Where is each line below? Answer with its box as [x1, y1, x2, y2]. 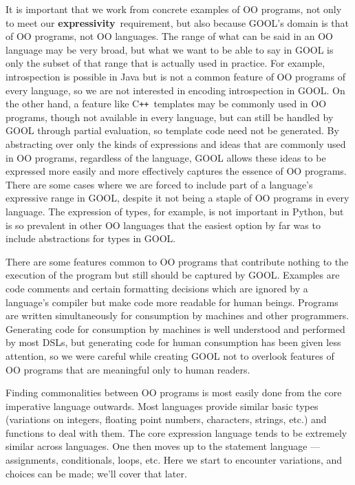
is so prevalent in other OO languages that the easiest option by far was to [6, 217, 321, 232]
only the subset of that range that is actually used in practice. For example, [6, 56, 325, 70]
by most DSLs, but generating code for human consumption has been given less [6, 335, 341, 349]
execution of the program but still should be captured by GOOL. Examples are [6, 268, 340, 282]
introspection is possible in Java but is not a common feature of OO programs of [6, 69, 345, 83]
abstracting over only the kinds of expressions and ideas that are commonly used [6, 137, 346, 151]
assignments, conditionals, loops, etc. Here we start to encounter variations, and [6, 453, 343, 467]
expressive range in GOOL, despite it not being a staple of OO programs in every [6, 191, 349, 205]
